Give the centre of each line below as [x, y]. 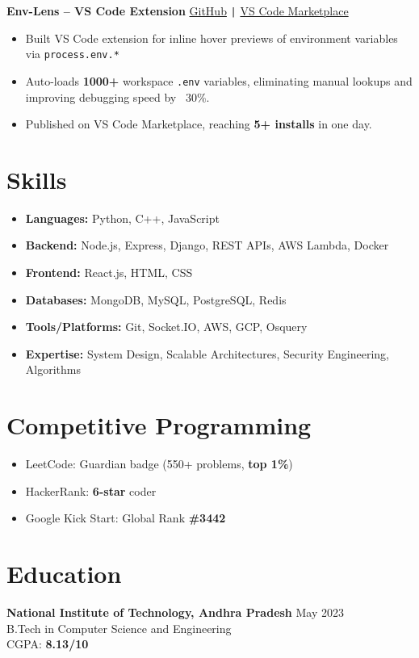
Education [64, 574]
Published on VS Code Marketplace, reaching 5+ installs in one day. [199, 124]
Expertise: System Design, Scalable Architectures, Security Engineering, [207, 353]
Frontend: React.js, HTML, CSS [109, 272]
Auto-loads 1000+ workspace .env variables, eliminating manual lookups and [219, 80]
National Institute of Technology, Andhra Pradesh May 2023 [175, 612]
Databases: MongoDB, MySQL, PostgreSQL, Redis [156, 299]
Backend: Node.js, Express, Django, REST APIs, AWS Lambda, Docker [207, 245]
